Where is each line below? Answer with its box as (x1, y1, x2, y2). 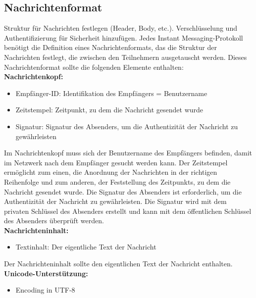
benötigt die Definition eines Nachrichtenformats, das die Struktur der (4, 42, 217, 52)
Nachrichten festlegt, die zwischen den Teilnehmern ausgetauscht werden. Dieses (4, 51, 247, 62)
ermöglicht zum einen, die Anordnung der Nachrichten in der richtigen (4, 167, 217, 177)
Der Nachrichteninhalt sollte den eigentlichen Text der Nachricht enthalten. (4, 258, 233, 269)
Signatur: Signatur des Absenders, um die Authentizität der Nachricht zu (15, 121, 238, 131)
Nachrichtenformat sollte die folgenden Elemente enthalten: (4, 61, 184, 72)
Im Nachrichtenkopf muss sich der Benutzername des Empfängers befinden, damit (4, 148, 253, 158)
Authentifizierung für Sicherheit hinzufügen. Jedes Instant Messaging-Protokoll (4, 32, 243, 43)
